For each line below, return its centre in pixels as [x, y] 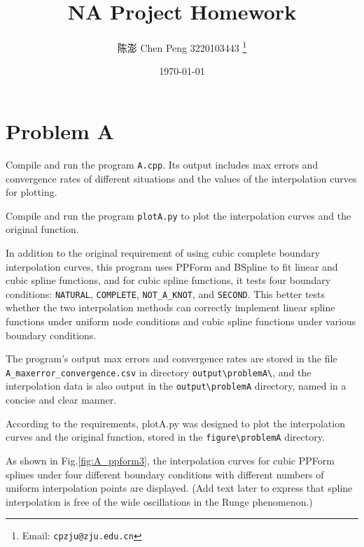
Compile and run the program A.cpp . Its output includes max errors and [162, 164]
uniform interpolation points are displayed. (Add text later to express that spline [179, 488]
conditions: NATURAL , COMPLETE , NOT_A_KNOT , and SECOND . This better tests [166, 293]
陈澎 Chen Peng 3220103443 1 [182, 47]
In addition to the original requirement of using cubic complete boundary [163, 253]
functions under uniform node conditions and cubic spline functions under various [181, 321]
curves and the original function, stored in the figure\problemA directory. [165, 437]
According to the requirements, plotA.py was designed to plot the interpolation [175, 423]
